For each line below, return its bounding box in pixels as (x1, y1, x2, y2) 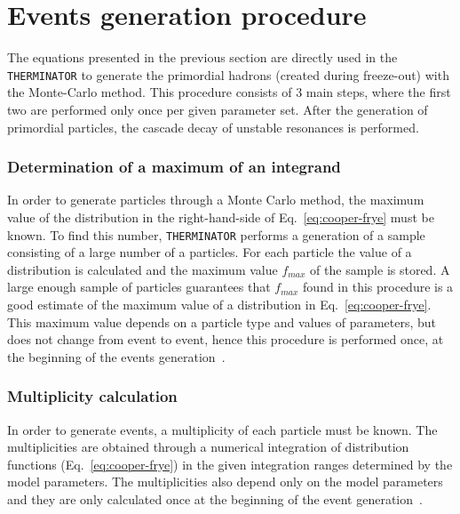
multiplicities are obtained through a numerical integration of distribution (7, 438, 409, 456)
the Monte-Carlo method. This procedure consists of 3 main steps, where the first (7, 83, 451, 101)
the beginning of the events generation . (7, 347, 226, 365)
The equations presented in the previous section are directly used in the (7, 48, 398, 67)
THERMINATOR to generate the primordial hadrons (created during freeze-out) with (7, 65, 449, 84)
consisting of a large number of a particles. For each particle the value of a (7, 243, 412, 261)
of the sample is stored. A (310, 260, 450, 278)
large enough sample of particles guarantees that (7, 277, 271, 296)
